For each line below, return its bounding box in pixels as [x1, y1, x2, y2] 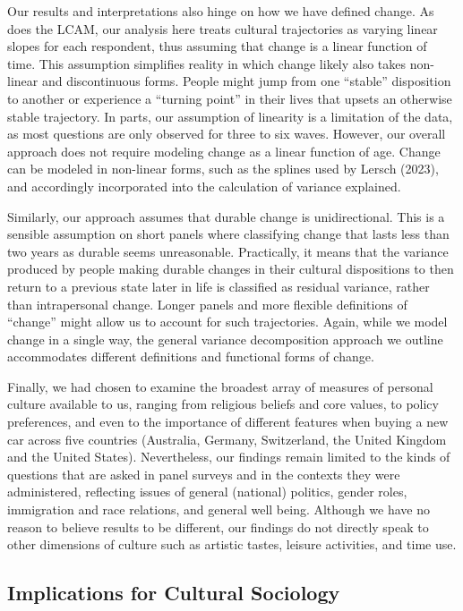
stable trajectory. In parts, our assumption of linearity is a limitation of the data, [7, 106, 453, 125]
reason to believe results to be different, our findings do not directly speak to [7, 517, 429, 536]
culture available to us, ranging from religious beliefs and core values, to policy [7, 395, 439, 413]
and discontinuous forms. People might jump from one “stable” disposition [41, 72, 451, 90]
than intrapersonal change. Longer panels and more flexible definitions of [7, 294, 407, 313]
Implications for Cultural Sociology [7, 579, 340, 607]
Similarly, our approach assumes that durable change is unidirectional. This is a [7, 207, 445, 225]
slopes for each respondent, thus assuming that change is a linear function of [7, 37, 427, 55]
